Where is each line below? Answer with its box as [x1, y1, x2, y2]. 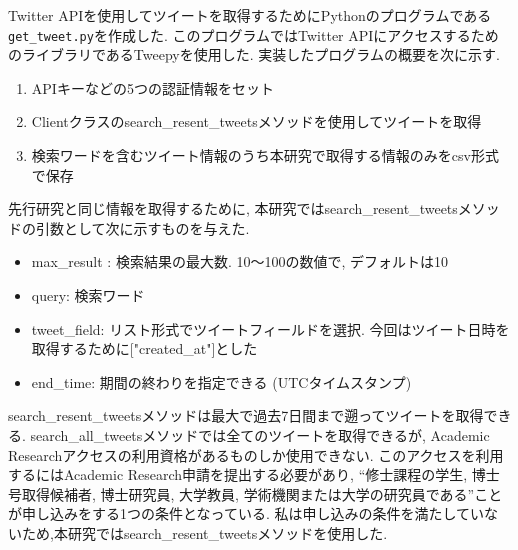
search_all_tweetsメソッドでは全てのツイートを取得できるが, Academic [30, 424, 490, 445]
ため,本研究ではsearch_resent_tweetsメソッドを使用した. [21, 522, 388, 543]
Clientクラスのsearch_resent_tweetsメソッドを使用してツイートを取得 [31, 111, 482, 132]
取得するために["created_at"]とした [31, 338, 258, 359]
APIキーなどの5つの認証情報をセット [31, 77, 274, 98]
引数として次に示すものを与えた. [35, 217, 250, 238]
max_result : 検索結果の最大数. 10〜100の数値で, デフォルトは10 [31, 251, 449, 272]
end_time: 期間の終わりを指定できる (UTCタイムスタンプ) [31, 371, 412, 392]
